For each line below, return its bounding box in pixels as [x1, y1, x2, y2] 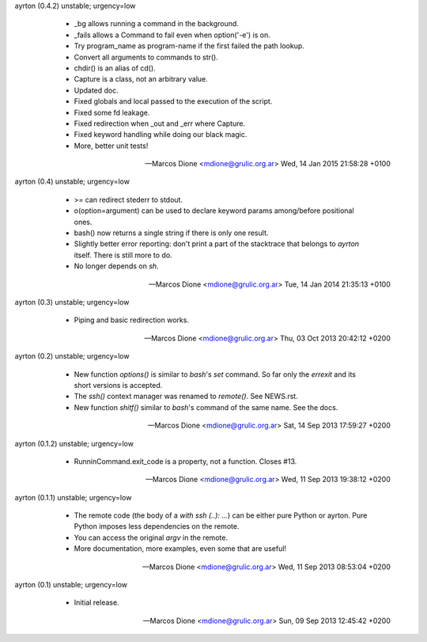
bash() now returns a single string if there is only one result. [74, 228, 269, 237]
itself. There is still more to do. [74, 250, 173, 260]
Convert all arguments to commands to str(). [74, 52, 219, 62]
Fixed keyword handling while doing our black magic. [74, 130, 248, 139]
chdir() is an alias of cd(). [74, 63, 156, 73]
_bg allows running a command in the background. [74, 19, 239, 28]
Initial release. [74, 598, 119, 607]
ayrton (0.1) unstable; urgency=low [14, 580, 128, 590]
